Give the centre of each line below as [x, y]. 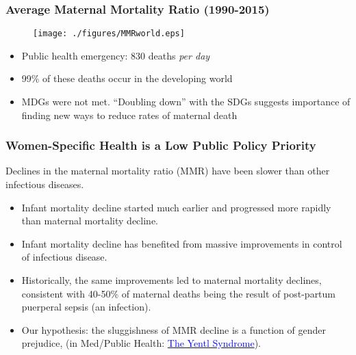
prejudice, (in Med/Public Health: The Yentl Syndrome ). [141, 343]
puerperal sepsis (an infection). [86, 307]
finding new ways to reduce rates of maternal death [129, 115]
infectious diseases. [45, 184]
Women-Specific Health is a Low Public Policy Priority [161, 145]
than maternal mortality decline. [90, 221]
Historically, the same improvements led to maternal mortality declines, [171, 280]
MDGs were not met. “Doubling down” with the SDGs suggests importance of [186, 102]
